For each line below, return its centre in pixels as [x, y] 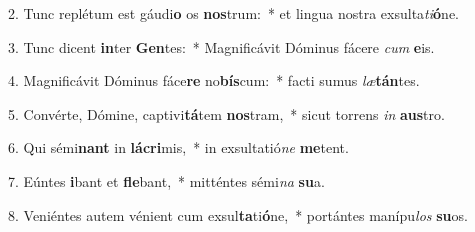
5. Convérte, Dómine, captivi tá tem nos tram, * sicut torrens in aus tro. [226, 113]
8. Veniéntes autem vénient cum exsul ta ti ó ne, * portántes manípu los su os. [238, 214]
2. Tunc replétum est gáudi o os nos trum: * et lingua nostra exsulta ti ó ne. [234, 13]
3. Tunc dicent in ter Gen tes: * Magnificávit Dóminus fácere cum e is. [221, 46]
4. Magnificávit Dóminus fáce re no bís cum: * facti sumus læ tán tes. [214, 80]
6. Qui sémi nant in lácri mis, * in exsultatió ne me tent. [178, 147]
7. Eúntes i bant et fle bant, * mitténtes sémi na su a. [166, 180]
